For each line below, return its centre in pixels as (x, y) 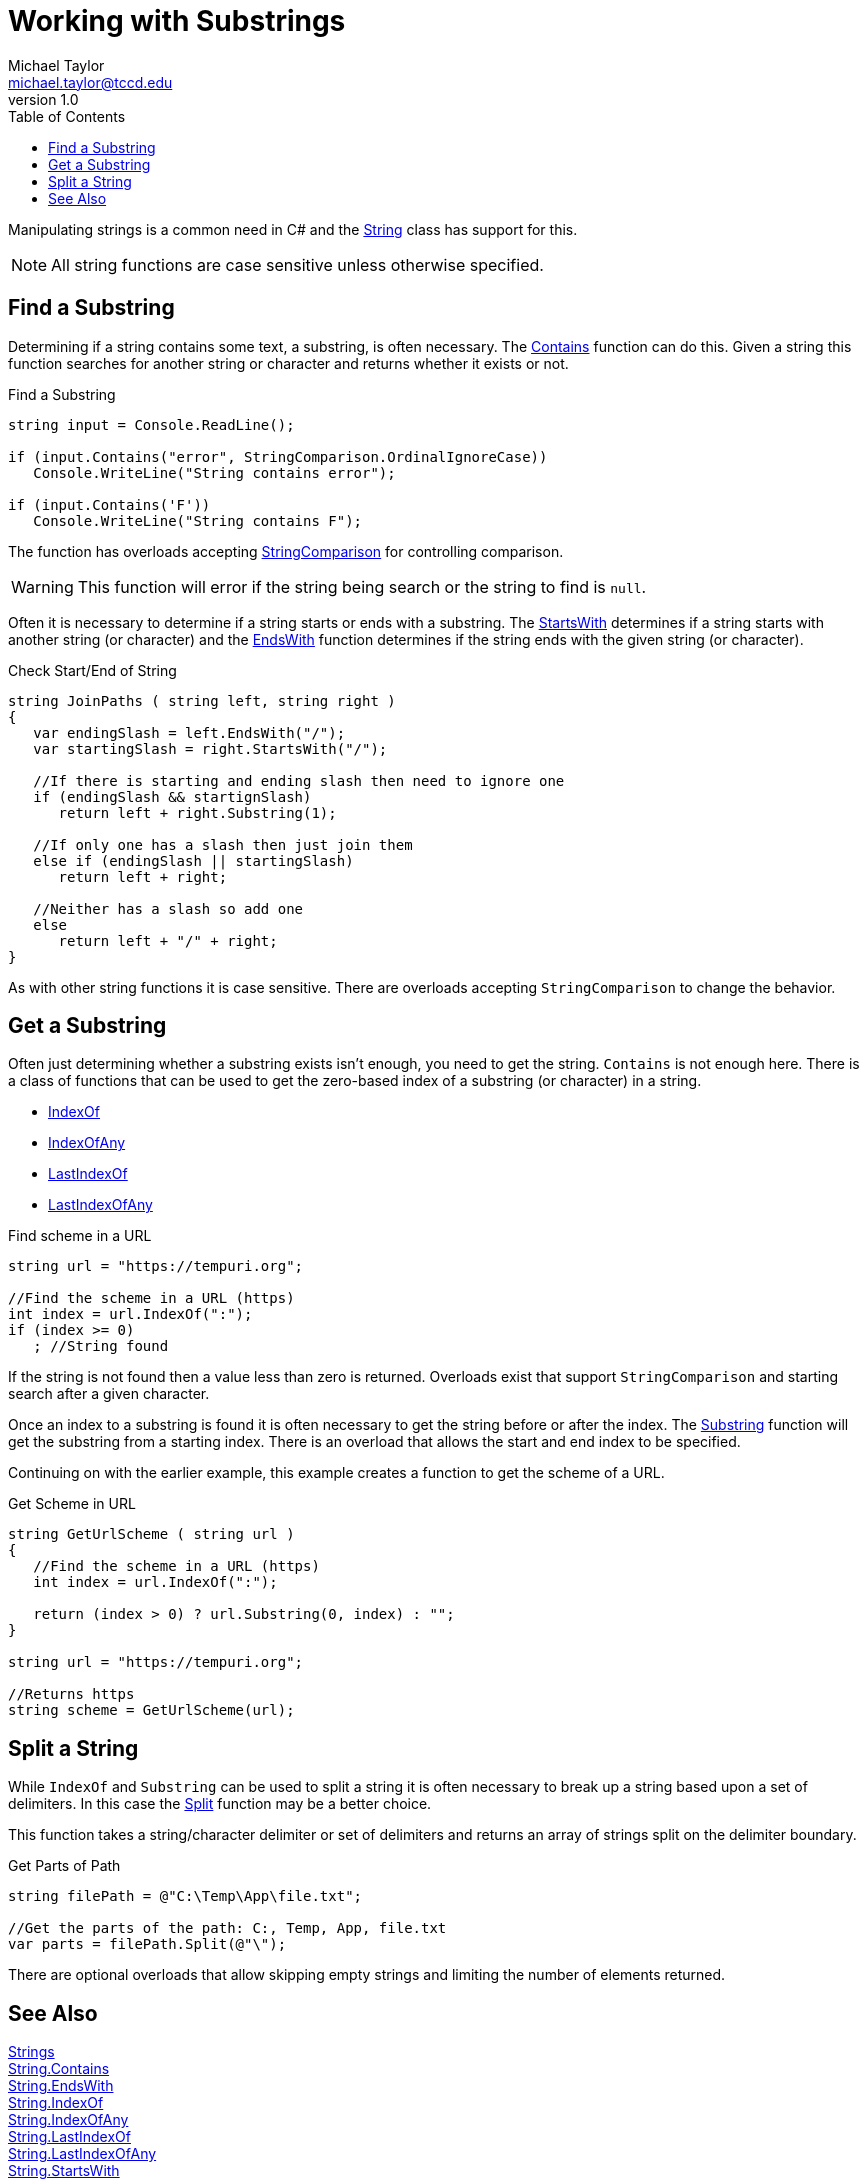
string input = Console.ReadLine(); (151, 424)
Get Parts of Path (64, 1866)
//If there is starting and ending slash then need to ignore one (299, 780)
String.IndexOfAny (68, 2120)
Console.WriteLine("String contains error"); (214, 472)
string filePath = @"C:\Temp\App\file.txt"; (185, 1896)
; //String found (101, 1346)
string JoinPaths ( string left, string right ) (202, 700)
